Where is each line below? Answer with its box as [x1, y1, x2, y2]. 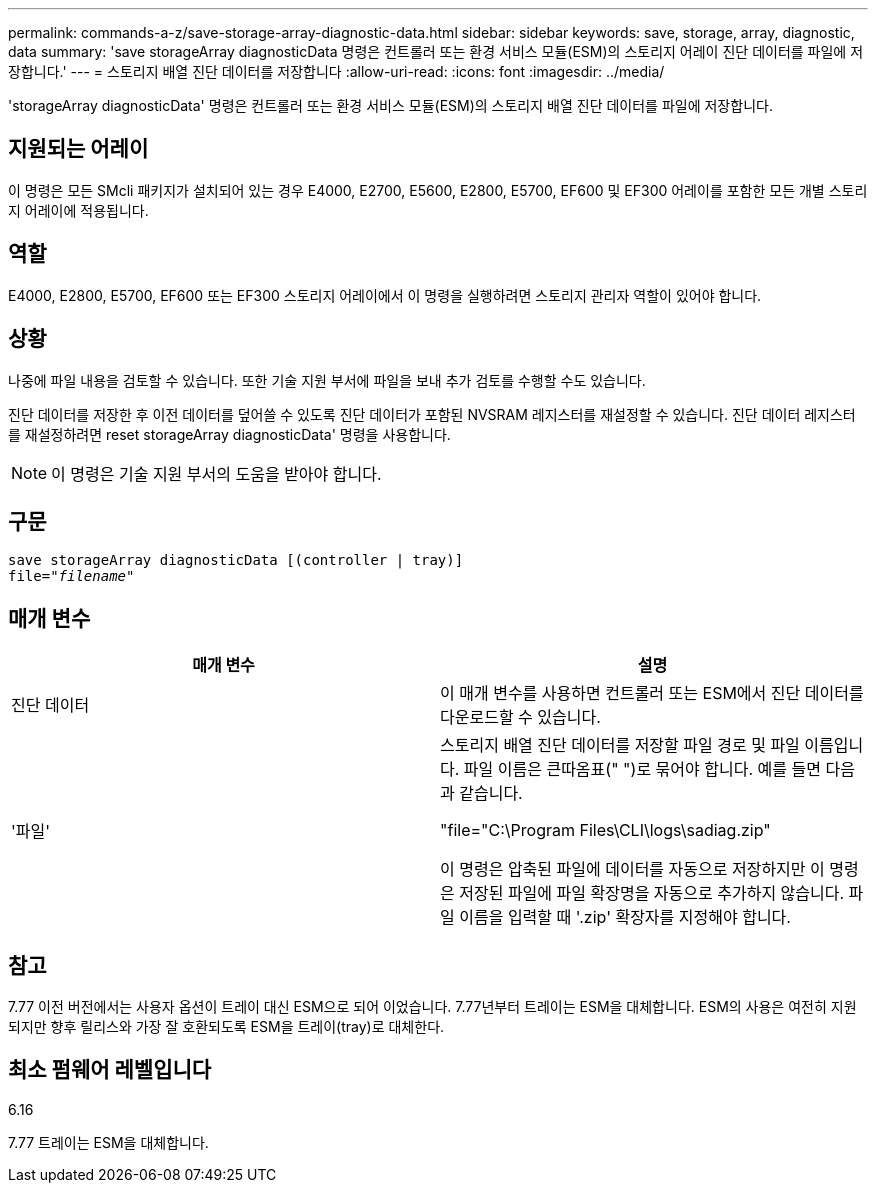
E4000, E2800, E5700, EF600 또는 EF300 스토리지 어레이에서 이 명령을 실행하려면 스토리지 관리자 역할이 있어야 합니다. [8, 286, 762, 304]
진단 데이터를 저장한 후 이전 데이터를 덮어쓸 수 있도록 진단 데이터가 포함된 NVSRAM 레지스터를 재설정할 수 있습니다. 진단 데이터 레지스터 [8, 405, 856, 423]
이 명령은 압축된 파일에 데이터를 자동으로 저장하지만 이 [440, 859, 825, 880]
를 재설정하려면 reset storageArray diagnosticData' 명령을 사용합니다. [8, 425, 451, 443]
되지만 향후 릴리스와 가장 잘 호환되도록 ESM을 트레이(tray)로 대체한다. [8, 1018, 445, 1036]
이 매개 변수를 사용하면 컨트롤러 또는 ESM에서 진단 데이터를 [440, 683, 864, 704]
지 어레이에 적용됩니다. [8, 201, 149, 219]
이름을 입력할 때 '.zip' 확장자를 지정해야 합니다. [459, 907, 791, 928]
